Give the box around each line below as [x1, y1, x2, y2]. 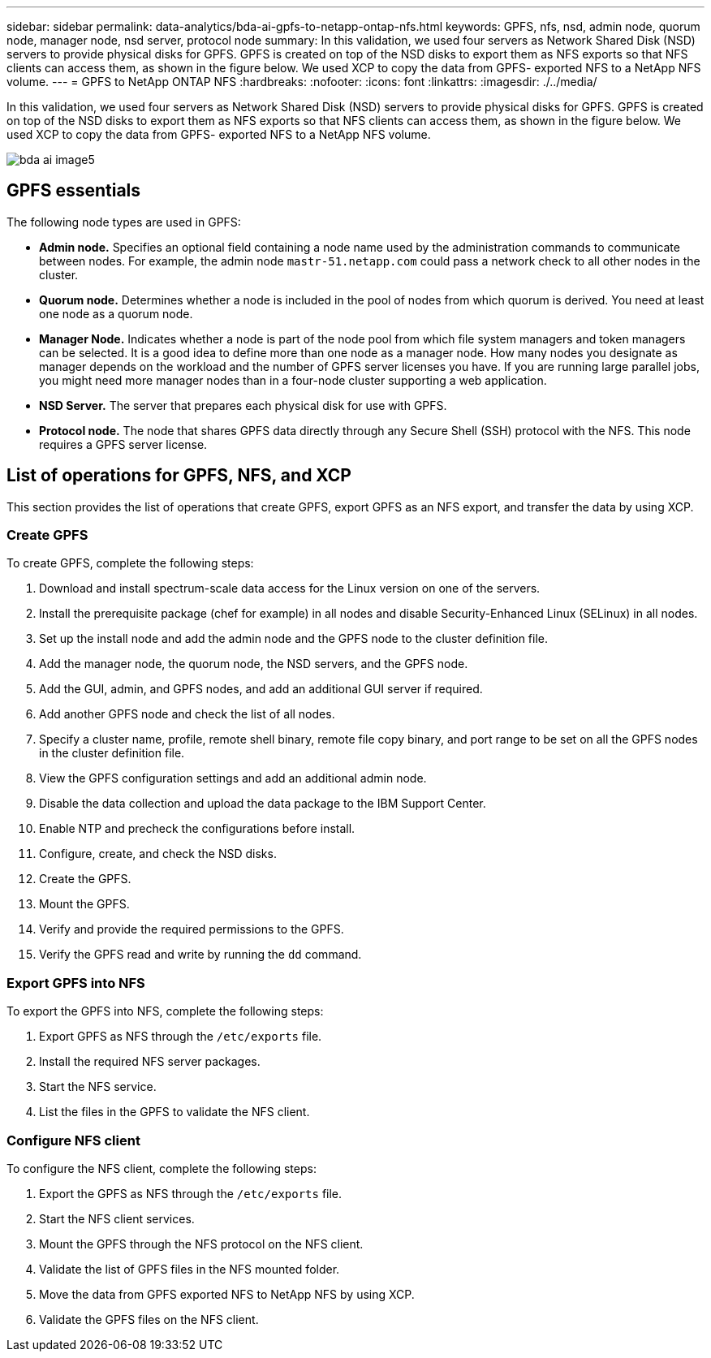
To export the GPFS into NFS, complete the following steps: [6, 1004, 324, 1019]
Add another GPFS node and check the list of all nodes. [39, 707, 335, 722]
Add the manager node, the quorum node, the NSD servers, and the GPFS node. [39, 657, 468, 671]
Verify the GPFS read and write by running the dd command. [39, 947, 362, 962]
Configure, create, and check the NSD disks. [39, 847, 277, 861]
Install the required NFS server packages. [39, 1054, 261, 1069]
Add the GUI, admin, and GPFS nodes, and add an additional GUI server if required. [39, 682, 483, 696]
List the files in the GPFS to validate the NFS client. [39, 1105, 310, 1119]
